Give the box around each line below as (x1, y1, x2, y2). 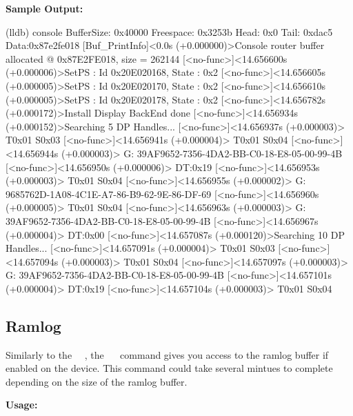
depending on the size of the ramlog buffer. (6, 374, 188, 388)
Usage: (6, 397, 38, 412)
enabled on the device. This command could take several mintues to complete (6, 361, 333, 375)
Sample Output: (6, 1, 83, 15)
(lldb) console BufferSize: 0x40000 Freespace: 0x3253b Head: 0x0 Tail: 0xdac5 (6, 24, 333, 39)
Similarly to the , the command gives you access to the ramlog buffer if (6, 347, 329, 361)
